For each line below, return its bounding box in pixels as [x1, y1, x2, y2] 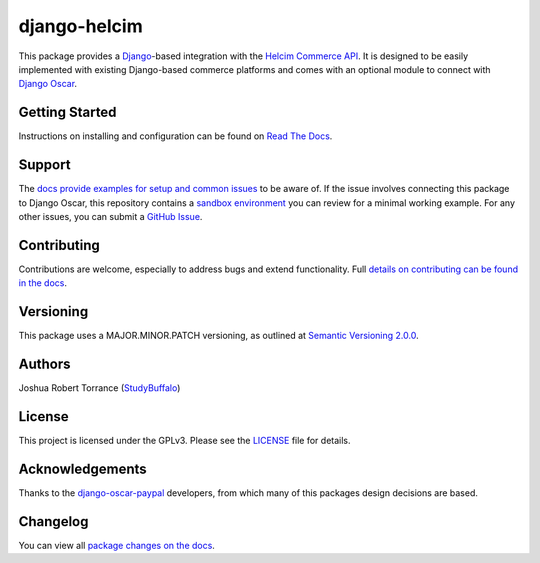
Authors [18, 355, 71, 372]
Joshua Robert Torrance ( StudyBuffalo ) [18, 382, 181, 394]
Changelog [18, 513, 89, 530]
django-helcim [18, 15, 144, 37]
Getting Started [18, 104, 117, 121]
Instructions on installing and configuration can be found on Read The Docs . [18, 130, 333, 142]
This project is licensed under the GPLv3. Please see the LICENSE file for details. [18, 434, 351, 446]
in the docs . [18, 277, 67, 289]
